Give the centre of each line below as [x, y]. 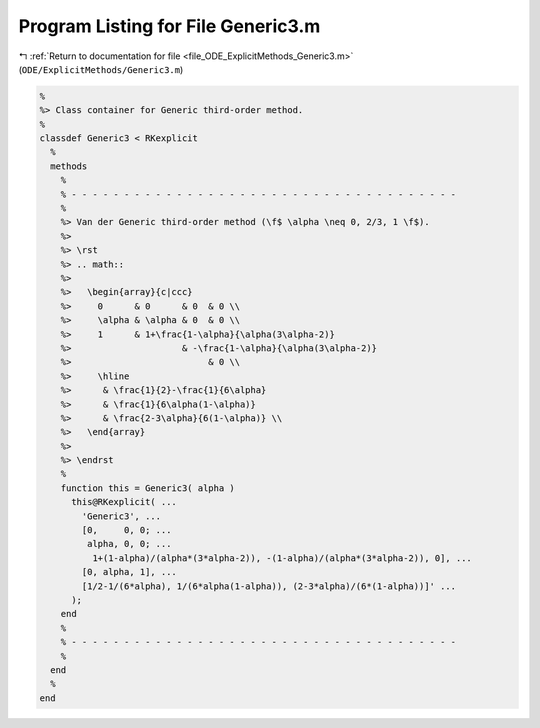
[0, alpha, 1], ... [129, 572]
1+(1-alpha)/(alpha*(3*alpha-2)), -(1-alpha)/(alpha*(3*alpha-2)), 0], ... [281, 558]
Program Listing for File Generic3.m [169, 26]
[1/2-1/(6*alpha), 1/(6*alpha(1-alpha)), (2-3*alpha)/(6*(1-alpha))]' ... [269, 586]
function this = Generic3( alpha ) [147, 488]
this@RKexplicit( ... [124, 502]
